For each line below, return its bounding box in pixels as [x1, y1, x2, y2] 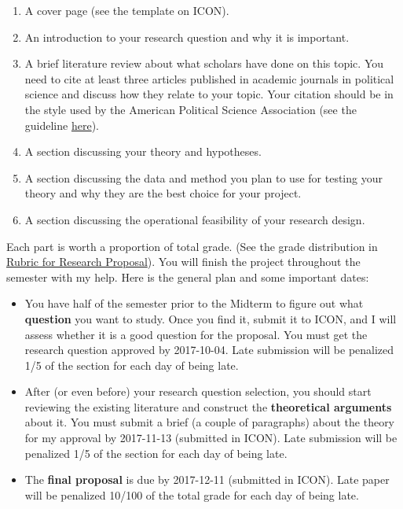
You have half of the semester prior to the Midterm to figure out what [24, 295, 364, 312]
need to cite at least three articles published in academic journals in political [24, 70, 394, 87]
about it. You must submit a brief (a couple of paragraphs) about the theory [24, 414, 395, 430]
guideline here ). [24, 116, 99, 133]
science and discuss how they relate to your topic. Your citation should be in [24, 86, 394, 102]
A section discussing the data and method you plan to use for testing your [24, 169, 383, 186]
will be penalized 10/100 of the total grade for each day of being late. [24, 486, 359, 503]
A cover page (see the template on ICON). [24, 2, 229, 18]
